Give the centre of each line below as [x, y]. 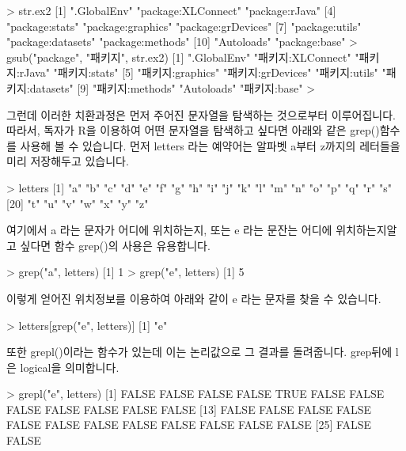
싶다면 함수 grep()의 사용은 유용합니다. [115, 245]
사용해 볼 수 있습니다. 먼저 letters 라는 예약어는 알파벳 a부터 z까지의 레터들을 [210, 145]
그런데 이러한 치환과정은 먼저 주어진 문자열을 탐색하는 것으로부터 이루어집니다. [201, 114]
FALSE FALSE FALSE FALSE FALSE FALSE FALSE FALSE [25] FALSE [189, 424]
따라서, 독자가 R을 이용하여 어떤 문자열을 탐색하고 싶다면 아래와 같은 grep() [193, 130]
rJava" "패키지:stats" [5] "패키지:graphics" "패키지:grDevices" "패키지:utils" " [203, 72]
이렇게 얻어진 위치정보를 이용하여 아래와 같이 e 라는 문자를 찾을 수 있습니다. [194, 298]
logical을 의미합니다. [70, 367]
